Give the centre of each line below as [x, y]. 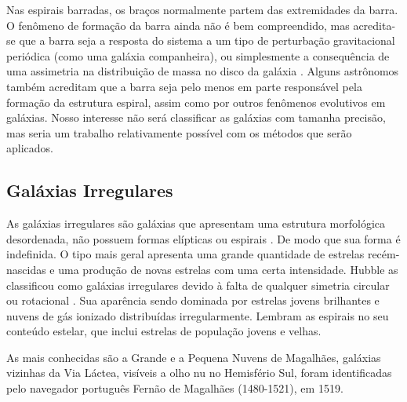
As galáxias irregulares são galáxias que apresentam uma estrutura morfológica [196, 223]
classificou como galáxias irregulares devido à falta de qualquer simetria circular [198, 285]
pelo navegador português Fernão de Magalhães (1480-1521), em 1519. [175, 388]
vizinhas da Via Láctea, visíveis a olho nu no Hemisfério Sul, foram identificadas [199, 373]
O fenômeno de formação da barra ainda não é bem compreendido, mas [178, 25]
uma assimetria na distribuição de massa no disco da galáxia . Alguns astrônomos [203, 71]
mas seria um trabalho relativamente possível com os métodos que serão [179, 132]
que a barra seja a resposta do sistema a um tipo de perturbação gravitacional [207, 40]
